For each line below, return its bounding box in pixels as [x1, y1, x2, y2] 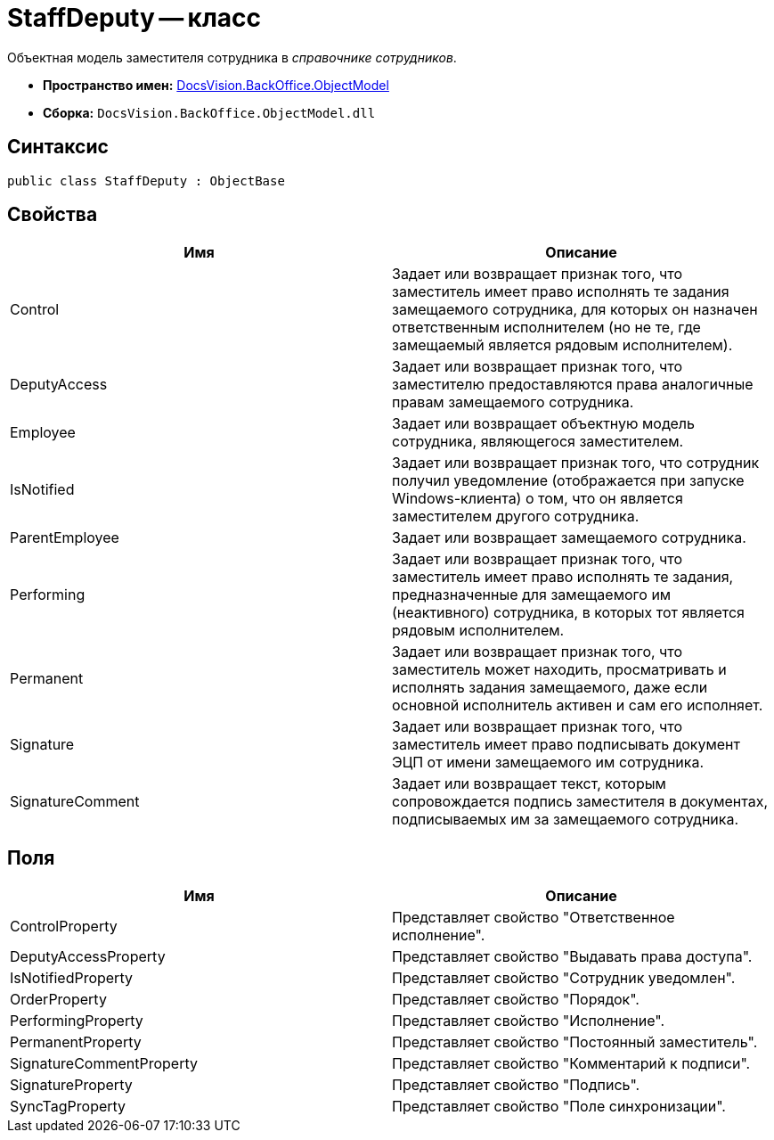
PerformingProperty [10, 1012, 143, 1030]
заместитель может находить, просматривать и [392, 660, 727, 679]
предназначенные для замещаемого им [392, 586, 672, 604]
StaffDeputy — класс [7, 3, 262, 33]
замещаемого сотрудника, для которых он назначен [392, 300, 758, 319]
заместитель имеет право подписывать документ [392, 735, 740, 754]
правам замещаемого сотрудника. [392, 393, 634, 412]
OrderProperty [10, 990, 107, 1009]
